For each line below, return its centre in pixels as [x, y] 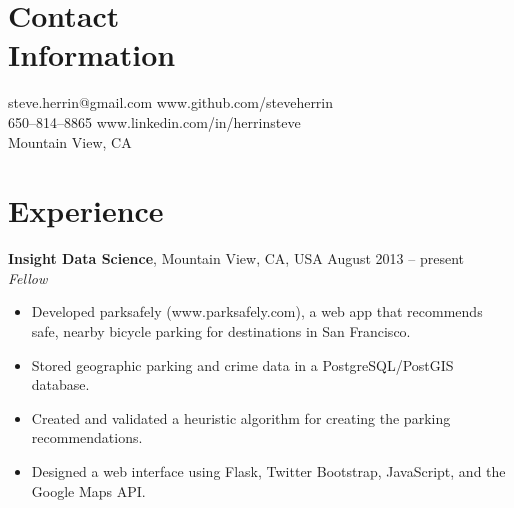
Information [92, 54]
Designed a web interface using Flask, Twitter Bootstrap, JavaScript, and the [268, 470]
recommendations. [87, 437]
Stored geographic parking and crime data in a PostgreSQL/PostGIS [242, 364]
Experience [86, 210]
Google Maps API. [88, 490]
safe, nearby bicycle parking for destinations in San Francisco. [221, 331]
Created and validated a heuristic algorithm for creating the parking [241, 417]
